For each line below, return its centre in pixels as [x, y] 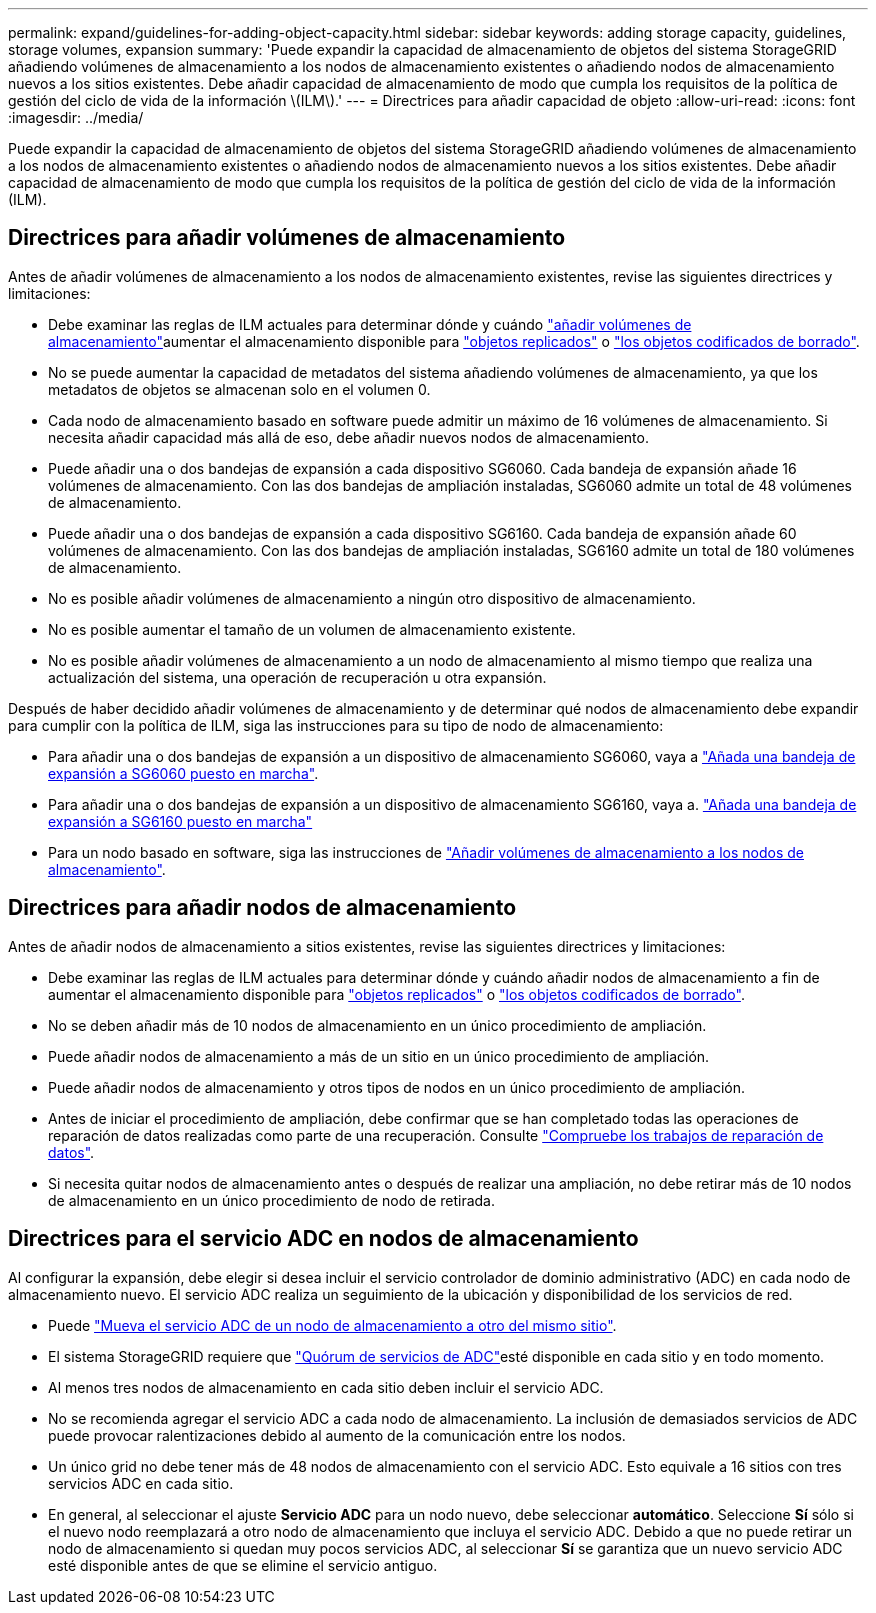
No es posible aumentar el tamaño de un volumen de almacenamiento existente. [312, 629]
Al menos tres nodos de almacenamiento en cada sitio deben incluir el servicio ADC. [326, 1387]
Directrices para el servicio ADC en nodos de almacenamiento [323, 1239]
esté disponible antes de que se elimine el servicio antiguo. [243, 1565]
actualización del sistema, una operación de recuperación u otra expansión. [297, 677]
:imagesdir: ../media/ [76, 117]
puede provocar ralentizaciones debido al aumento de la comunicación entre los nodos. [337, 1435]
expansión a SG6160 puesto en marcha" [180, 821]
